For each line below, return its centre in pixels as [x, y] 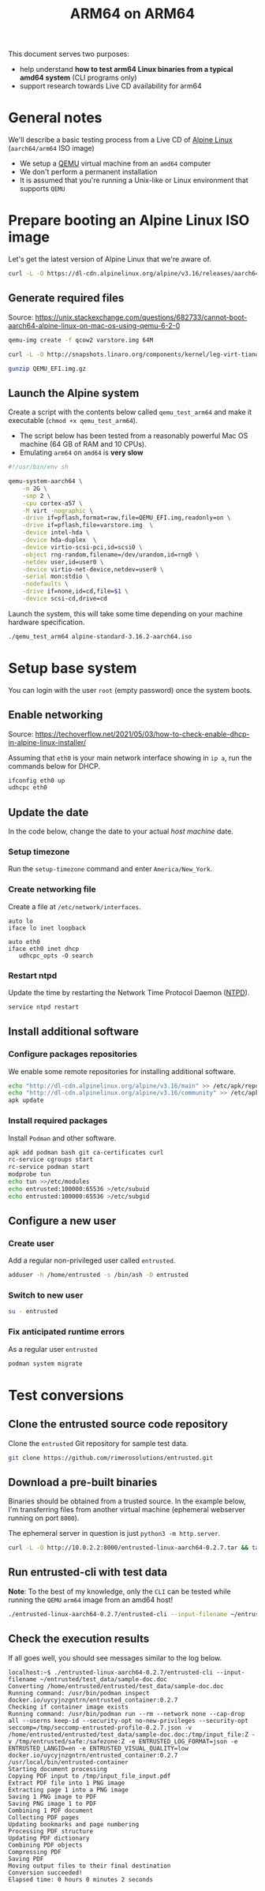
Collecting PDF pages [44, 1817]
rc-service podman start [49, 1167]
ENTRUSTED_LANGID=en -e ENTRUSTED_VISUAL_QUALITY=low [99, 1748]
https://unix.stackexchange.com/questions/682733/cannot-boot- [141, 317]
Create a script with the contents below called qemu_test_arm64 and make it [130, 412]
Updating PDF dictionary [49, 1838]
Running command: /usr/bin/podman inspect [79, 1693]
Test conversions [66, 1395]
